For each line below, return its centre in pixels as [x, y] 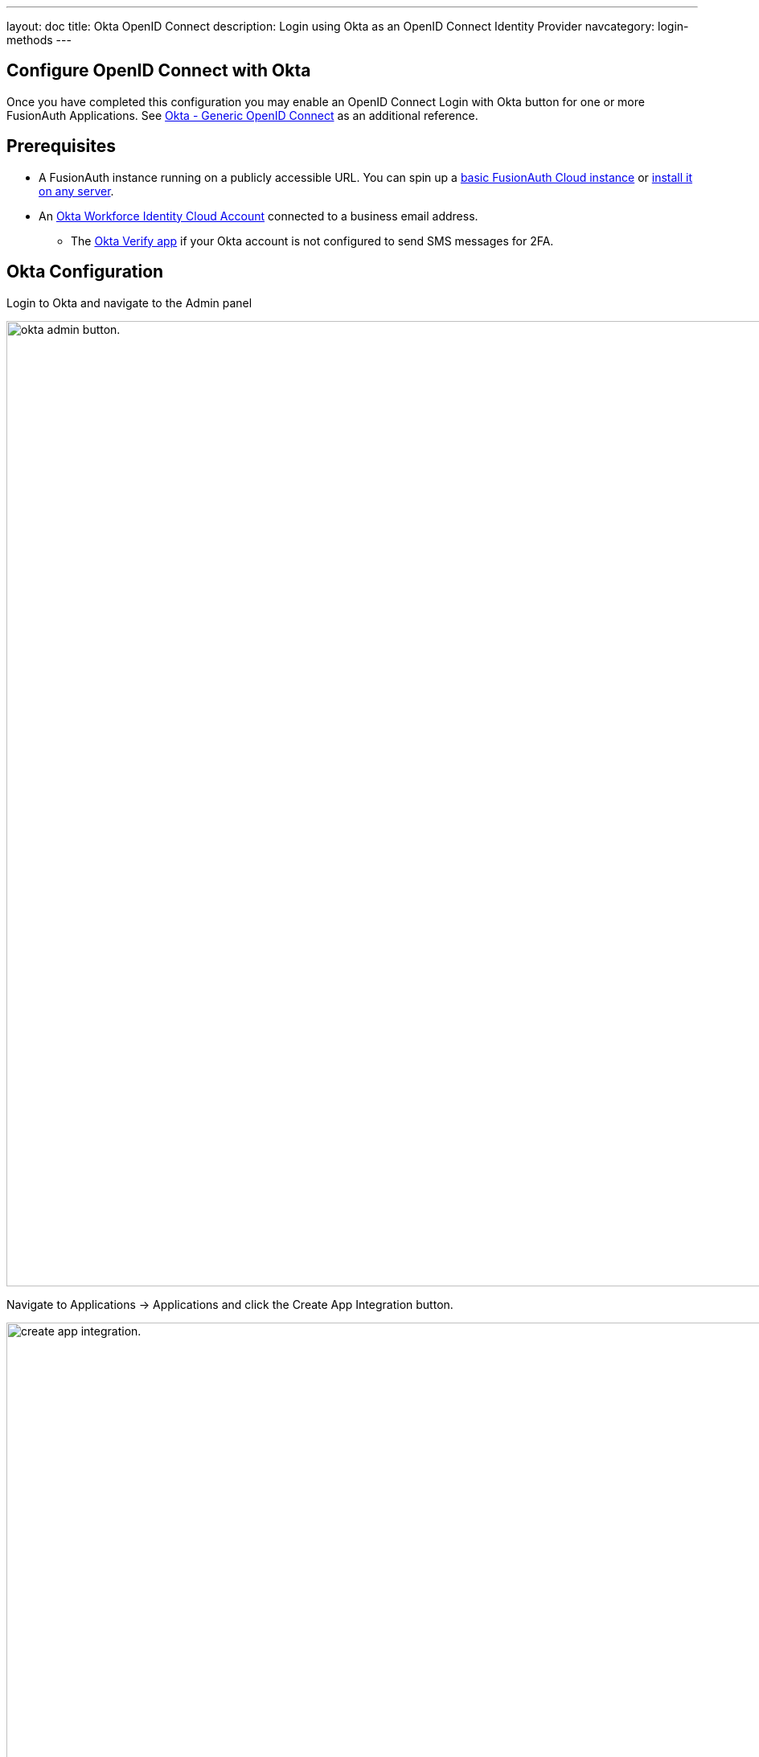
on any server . [76, 191]
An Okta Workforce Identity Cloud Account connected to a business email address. [258, 216]
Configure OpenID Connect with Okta [159, 71]
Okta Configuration [85, 272]
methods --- [39, 40]
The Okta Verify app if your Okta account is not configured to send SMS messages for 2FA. [312, 241]
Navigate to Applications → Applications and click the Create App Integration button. [230, 1304]
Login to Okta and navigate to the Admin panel [129, 302]
